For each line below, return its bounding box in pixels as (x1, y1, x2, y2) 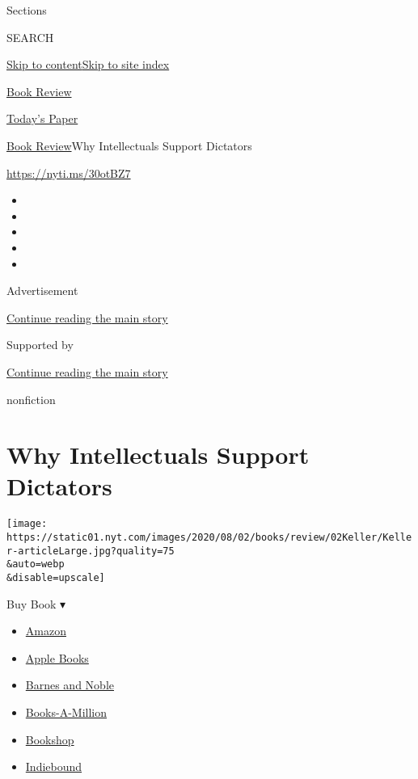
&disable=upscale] (6, 572, 105, 584)
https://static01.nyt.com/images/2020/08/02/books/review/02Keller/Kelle (6, 532, 412, 544)
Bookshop (25, 731, 74, 747)
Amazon (25, 622, 66, 639)
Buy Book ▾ (6, 595, 66, 612)
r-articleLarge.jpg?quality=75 (6, 545, 175, 557)
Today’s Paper (6, 110, 78, 127)
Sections (6, 2, 47, 18)
